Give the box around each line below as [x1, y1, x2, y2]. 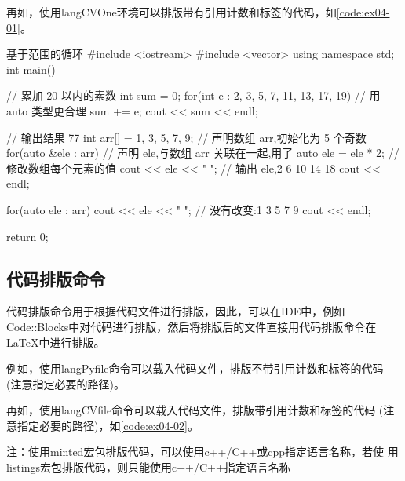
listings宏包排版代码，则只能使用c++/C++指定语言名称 [6, 459, 290, 476]
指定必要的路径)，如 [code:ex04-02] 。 [16, 417, 199, 433]
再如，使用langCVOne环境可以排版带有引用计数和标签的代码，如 [6, 4, 337, 20]
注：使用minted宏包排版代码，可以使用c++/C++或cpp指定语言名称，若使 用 [6, 443, 399, 460]
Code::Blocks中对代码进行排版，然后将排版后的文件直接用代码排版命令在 [6, 318, 377, 334]
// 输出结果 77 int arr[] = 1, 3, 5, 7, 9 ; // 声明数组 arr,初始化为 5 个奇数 [6, 129, 367, 145]
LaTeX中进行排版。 [6, 333, 105, 350]
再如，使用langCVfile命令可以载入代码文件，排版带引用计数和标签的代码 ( [6, 402, 384, 418]
